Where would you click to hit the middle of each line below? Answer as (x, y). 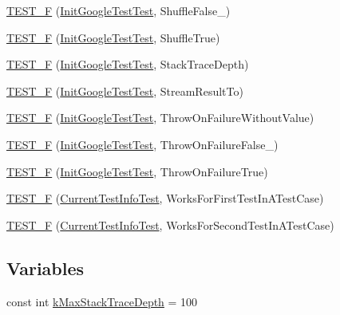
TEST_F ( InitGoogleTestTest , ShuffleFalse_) (119, 10)
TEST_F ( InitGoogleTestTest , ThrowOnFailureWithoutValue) (160, 118)
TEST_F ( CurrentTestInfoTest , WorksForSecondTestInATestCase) (170, 224)
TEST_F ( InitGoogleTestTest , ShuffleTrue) (113, 37)
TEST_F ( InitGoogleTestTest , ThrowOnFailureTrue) (137, 171)
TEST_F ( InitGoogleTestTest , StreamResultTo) (125, 91)
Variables (45, 268)
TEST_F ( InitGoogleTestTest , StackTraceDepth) (128, 64)
